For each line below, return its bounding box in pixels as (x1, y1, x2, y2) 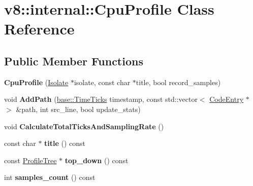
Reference (4, 18, 75, 39)
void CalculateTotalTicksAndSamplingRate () (4, 121, 164, 131)
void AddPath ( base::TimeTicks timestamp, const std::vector (4, 94, 198, 104)
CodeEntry (209, 94, 244, 104)
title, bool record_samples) (136, 77, 221, 87)
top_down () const (65, 155, 129, 165)
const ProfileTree (4, 155, 57, 165)
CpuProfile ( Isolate (4, 77, 69, 87)
